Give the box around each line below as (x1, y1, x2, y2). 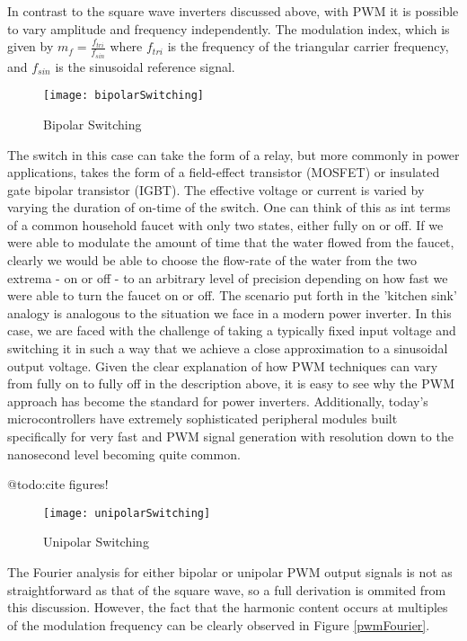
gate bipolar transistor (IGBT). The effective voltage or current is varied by (7, 180, 425, 199)
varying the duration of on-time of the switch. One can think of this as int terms (7, 198, 451, 217)
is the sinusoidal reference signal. (55, 57, 235, 76)
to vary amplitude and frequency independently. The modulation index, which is (7, 19, 450, 38)
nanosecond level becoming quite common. (7, 444, 241, 463)
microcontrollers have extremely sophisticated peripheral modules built (7, 409, 398, 428)
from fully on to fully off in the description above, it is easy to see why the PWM (7, 374, 454, 393)
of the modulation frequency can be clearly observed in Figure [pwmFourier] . (7, 615, 430, 634)
